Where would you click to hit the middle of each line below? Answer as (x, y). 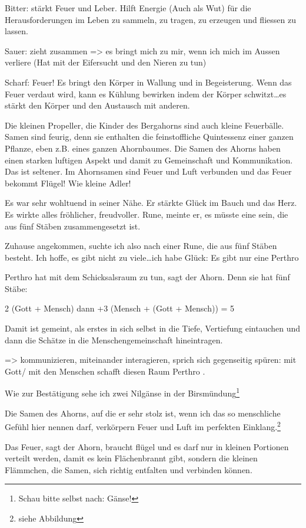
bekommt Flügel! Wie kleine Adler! (68, 183)
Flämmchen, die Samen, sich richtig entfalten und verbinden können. (129, 469)
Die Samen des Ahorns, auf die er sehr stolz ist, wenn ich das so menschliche (143, 413)
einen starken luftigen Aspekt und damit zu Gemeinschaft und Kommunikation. (149, 160)
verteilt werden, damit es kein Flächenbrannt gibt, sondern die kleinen (131, 458)
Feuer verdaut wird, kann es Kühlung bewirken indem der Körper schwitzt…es (146, 94)
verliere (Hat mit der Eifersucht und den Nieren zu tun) (106, 62)
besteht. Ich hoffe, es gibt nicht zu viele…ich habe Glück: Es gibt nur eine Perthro (152, 257)
